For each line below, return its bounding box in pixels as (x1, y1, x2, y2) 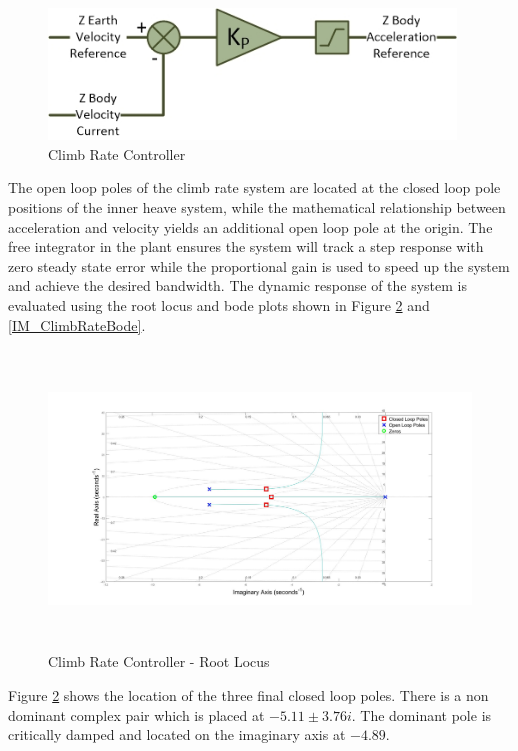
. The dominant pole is (351, 704, 492, 725)
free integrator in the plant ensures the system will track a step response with (8, 236, 484, 257)
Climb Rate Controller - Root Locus (48, 651, 270, 672)
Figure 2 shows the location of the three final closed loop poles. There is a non (8, 684, 489, 705)
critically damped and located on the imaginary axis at (8, 724, 346, 745)
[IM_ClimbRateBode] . (8, 314, 146, 335)
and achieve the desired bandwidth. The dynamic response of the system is (8, 275, 468, 296)
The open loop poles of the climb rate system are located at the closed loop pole (8, 177, 501, 198)
